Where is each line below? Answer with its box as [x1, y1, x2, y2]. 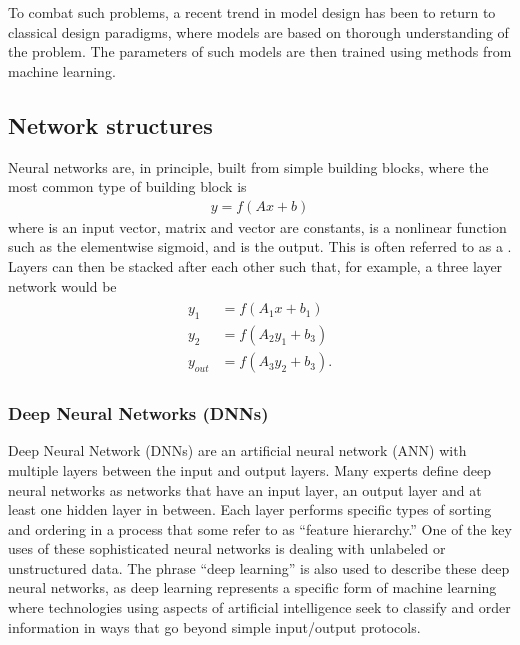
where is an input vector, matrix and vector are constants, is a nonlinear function [8, 216, 507, 237]
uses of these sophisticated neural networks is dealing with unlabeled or [8, 538, 446, 559]
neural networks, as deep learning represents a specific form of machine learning [8, 577, 497, 598]
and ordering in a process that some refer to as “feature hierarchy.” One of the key [8, 518, 512, 539]
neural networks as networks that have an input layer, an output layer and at [8, 479, 482, 500]
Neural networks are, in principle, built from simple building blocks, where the [8, 156, 489, 177]
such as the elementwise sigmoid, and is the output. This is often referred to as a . [8, 236, 512, 257]
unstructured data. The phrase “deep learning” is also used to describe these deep [8, 557, 510, 578]
